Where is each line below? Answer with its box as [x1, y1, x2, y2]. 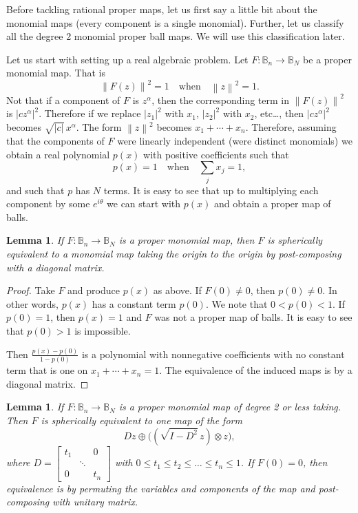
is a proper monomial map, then [118, 233, 255, 247]
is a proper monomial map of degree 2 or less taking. [118, 399, 341, 414]
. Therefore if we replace [39, 106, 141, 121]
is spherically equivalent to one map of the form [41, 413, 242, 428]
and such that [6, 182, 65, 197]
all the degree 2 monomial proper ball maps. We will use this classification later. [6, 29, 345, 43]
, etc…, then [254, 106, 304, 121]
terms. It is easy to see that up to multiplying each [103, 182, 319, 197]
